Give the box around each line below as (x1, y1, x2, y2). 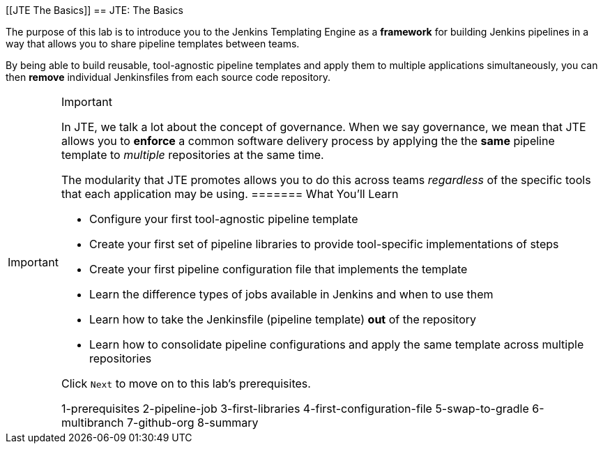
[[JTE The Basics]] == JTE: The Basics (6, 4, 183, 16)
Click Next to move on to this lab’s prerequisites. (61, 376, 311, 390)
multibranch (61, 416, 124, 429)
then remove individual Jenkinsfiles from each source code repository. (6, 71, 331, 83)
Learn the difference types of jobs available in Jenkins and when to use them (89, 287, 494, 301)
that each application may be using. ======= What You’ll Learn (61, 187, 399, 201)
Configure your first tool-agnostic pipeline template (89, 212, 358, 226)
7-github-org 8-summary (127, 416, 259, 429)
